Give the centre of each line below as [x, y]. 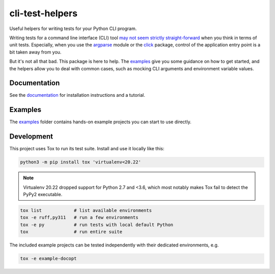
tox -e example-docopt [48, 259]
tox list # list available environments [86, 210]
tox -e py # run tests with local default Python [97, 225]
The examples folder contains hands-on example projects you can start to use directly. [100, 122]
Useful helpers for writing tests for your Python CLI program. [73, 29]
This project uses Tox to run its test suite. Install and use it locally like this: [87, 149]
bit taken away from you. [35, 52]
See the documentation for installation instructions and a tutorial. [77, 95]
